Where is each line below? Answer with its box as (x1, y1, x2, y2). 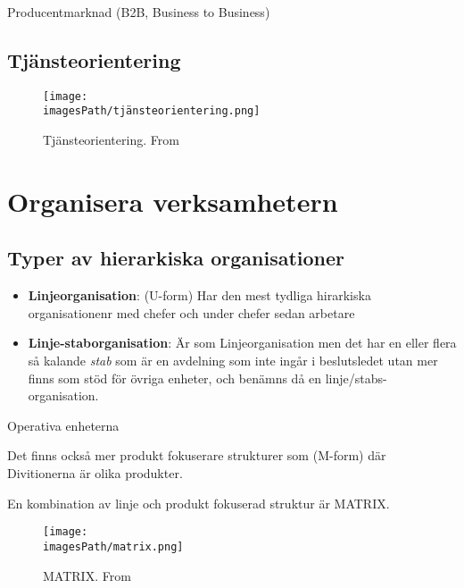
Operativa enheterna (7, 416, 120, 434)
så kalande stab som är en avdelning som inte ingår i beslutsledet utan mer (28, 351, 438, 370)
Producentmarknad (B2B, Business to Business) (7, 3, 270, 21)
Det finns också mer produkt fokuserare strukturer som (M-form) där (7, 446, 386, 465)
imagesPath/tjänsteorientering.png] (43, 105, 261, 118)
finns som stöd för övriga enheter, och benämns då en (28, 368, 322, 387)
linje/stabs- (325, 368, 387, 387)
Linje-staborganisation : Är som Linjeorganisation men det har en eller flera (28, 333, 457, 352)
